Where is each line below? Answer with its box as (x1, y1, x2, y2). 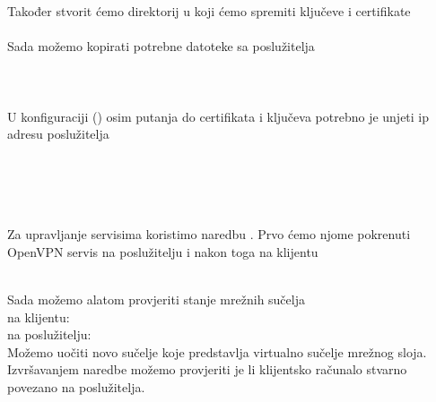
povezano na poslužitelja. (7, 377, 145, 396)
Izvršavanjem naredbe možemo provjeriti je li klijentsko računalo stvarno (7, 360, 407, 379)
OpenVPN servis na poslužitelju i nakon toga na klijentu (7, 242, 318, 261)
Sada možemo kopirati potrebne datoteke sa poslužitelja (7, 37, 315, 56)
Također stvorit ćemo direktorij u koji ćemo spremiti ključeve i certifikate (7, 2, 411, 20)
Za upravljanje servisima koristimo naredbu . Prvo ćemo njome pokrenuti (7, 225, 411, 244)
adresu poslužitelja (7, 124, 109, 143)
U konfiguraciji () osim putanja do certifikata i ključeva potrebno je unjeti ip (7, 107, 430, 125)
